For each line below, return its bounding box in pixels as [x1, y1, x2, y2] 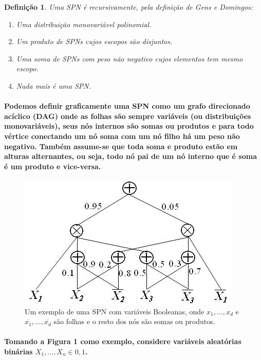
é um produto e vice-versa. [4, 161, 101, 171]
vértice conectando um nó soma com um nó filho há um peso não [4, 130, 240, 141]
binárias [4, 346, 33, 356]
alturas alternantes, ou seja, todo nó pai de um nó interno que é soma [4, 151, 257, 162]
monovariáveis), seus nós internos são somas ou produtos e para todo [4, 121, 254, 131]
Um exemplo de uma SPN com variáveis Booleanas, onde [25, 306, 204, 316]
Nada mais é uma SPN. [16, 80, 91, 91]
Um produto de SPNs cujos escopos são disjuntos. [16, 36, 173, 47]
